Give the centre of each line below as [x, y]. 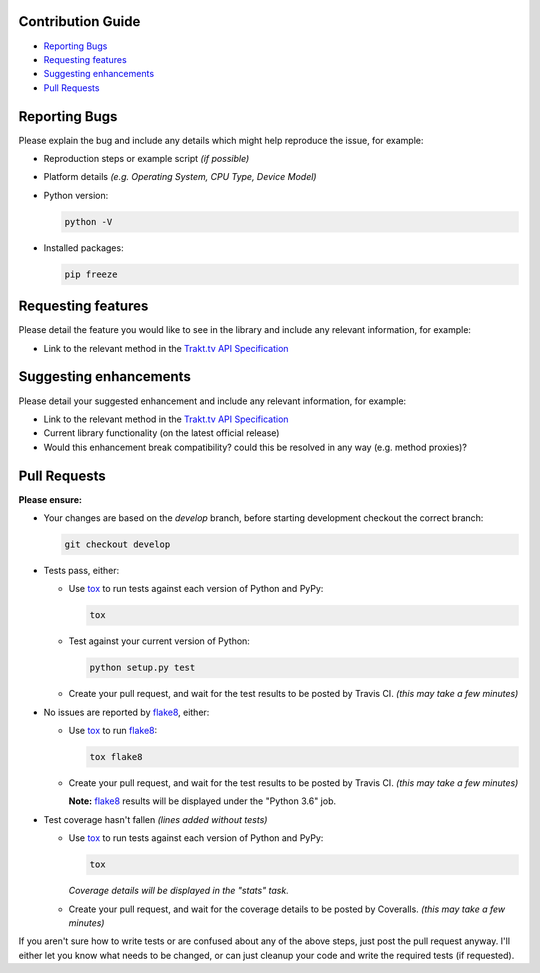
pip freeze [91, 274]
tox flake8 [116, 757]
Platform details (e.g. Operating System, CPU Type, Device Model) [180, 177]
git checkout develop [117, 544]
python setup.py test [142, 668]
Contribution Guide [79, 21]
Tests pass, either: [81, 570]
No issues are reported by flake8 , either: [126, 712]
